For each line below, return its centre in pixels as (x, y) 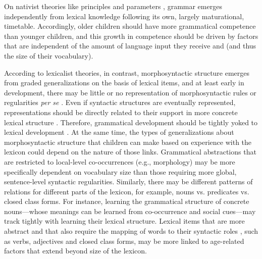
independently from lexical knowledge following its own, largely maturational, (124, 16)
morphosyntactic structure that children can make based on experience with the (128, 142)
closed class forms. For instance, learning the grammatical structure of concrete (127, 201)
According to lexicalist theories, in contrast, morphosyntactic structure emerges (127, 72)
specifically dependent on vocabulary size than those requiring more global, (120, 171)
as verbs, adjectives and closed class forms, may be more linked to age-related (124, 241)
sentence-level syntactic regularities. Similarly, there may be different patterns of (128, 182)
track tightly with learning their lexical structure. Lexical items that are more (124, 221)
